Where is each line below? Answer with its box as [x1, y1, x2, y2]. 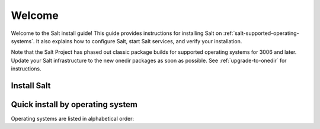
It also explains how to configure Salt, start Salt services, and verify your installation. [36, 37, 242, 44]
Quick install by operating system [11, 99, 138, 109]
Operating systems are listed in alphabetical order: [11, 115, 135, 122]
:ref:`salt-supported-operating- [223, 30, 299, 37]
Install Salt [11, 80, 51, 91]
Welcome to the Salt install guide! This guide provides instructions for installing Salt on [11, 30, 222, 37]
